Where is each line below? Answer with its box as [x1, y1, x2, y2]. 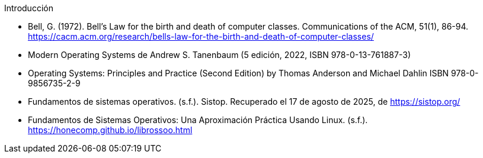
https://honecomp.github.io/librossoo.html [28, 125, 193, 135]
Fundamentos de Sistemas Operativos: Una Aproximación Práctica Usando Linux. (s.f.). [28, 115, 368, 125]
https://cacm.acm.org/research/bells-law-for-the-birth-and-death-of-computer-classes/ [28, 31, 374, 41]
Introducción [4, 3, 53, 13]
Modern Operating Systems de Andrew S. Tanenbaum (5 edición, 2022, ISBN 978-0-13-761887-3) [28, 50, 411, 60]
